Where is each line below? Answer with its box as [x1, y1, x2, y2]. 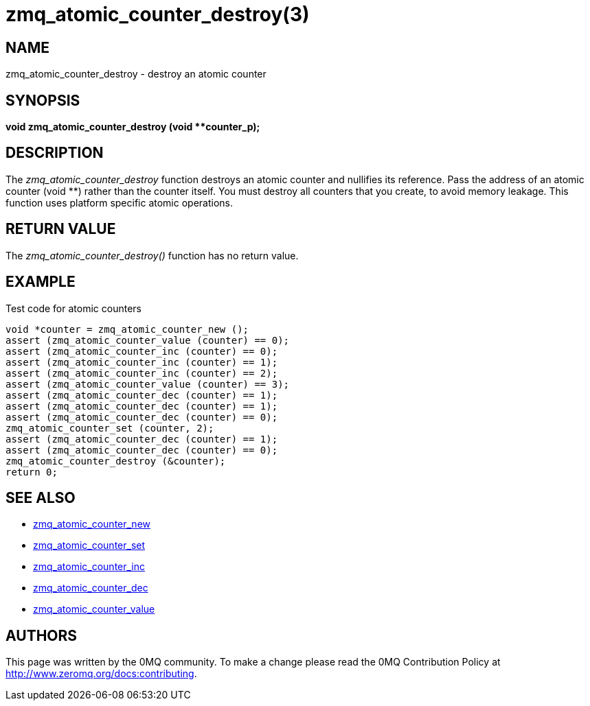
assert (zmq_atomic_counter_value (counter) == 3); [5, 378, 290, 390]
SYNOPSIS [5, 91, 80, 109]
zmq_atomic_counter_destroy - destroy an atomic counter [5, 68, 266, 80]
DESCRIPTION [5, 144, 104, 162]
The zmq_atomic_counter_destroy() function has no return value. [5, 249, 299, 261]
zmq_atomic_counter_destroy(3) [5, 3, 310, 26]
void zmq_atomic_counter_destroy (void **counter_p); [5, 121, 260, 133]
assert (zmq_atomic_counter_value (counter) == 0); [5, 334, 290, 346]
